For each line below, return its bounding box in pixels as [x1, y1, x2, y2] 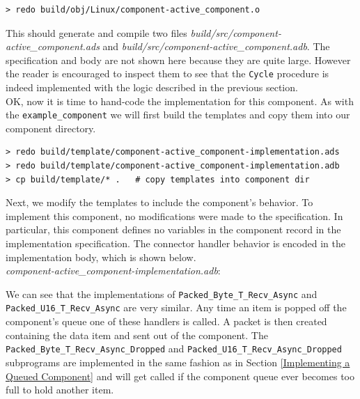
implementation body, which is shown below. [6, 249, 196, 264]
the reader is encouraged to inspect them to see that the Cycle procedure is [6, 66, 329, 81]
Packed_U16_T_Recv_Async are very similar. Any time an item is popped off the [6, 300, 347, 315]
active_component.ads [6, 39, 100, 54]
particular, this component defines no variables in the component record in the [6, 222, 341, 237]
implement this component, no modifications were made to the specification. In [6, 208, 343, 223]
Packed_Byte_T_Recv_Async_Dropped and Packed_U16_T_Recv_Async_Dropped [6, 341, 342, 356]
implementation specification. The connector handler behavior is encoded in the [6, 236, 345, 251]
